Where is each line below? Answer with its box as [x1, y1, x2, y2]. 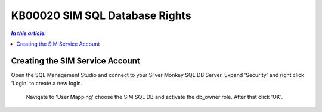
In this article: [11, 30, 47, 37]
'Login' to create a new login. [11, 80, 83, 87]
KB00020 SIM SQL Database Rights [11, 9, 192, 22]
